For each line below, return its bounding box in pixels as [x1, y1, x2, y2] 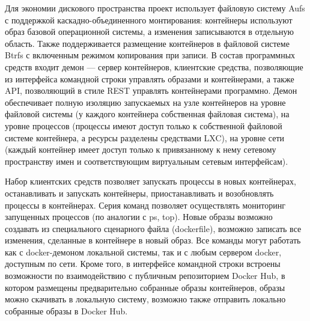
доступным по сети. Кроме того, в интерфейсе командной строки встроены [5, 257, 281, 270]
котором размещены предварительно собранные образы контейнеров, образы [5, 281, 285, 293]
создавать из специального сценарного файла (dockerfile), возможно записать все [5, 222, 302, 234]
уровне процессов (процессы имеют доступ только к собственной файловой [5, 119, 282, 132]
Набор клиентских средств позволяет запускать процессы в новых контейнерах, [5, 175, 296, 188]
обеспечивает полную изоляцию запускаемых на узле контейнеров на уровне [5, 96, 286, 108]
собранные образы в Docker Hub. [5, 304, 128, 317]
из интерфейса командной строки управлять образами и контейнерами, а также [5, 72, 294, 85]
